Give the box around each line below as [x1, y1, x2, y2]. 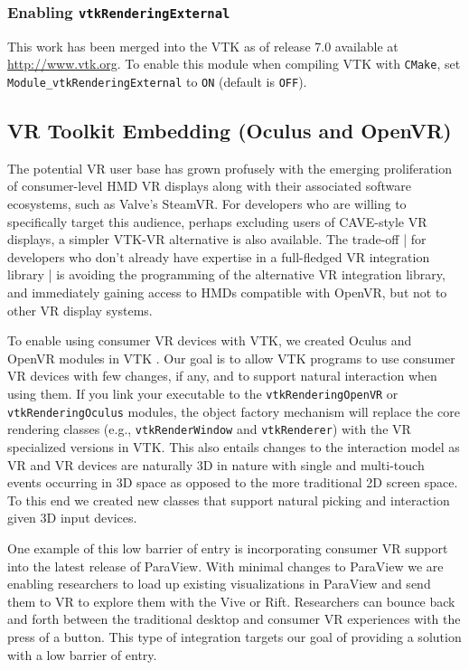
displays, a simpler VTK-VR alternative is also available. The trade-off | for [7, 230, 427, 249]
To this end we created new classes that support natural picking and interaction [7, 490, 450, 509]
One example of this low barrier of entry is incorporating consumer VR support [7, 538, 448, 557]
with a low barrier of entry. [7, 645, 157, 664]
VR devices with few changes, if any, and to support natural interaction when [7, 366, 437, 385]
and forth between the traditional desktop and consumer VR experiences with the [7, 609, 461, 628]
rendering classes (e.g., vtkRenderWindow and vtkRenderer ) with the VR [7, 420, 411, 439]
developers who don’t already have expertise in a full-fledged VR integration [7, 247, 430, 266]
